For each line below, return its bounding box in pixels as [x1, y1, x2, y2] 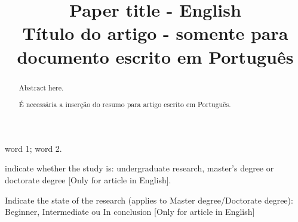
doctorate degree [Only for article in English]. [5, 173, 171, 186]
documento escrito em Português [17, 44, 294, 68]
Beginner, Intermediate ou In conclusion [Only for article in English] [5, 205, 255, 218]
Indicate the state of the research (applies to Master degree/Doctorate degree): [5, 193, 293, 206]
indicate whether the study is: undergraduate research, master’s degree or [5, 162, 274, 174]
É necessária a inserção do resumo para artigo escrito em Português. [19, 99, 231, 110]
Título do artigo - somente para [22, 21, 288, 45]
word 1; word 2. [5, 142, 62, 154]
